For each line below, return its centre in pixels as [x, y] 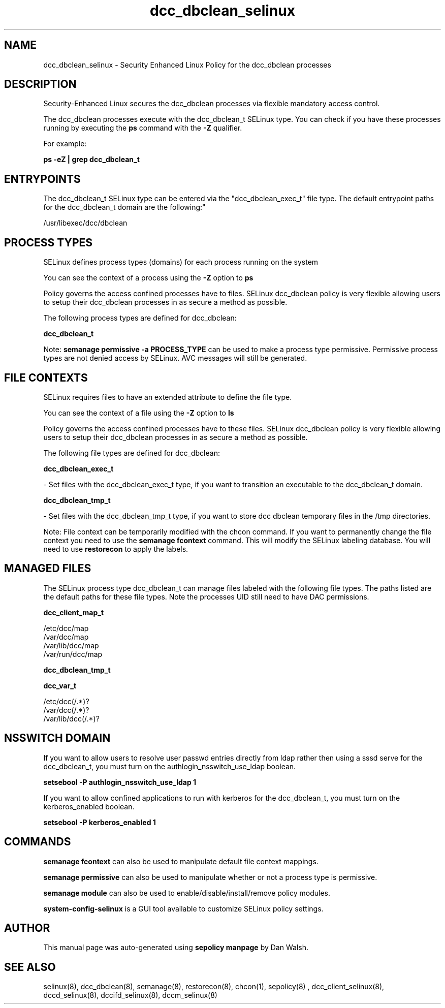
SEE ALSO [30, 967]
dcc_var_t [60, 685]
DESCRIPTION [40, 84]
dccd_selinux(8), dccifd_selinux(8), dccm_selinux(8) [130, 995]
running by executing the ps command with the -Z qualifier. [143, 128]
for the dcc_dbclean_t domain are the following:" [124, 207]
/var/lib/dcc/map [71, 645]
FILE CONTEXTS [46, 377]
